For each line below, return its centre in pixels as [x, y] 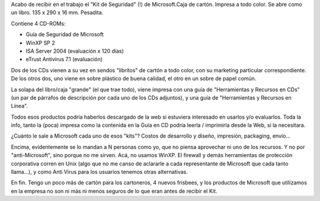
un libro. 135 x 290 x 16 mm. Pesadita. [57, 12]
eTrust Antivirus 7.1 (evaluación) [64, 59]
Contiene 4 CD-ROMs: [38, 23]
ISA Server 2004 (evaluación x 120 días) [75, 51]
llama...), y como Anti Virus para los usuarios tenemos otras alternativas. [99, 172]
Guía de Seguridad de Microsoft [65, 34]
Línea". [20, 106]
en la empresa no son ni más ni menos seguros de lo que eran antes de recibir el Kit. [114, 191]
